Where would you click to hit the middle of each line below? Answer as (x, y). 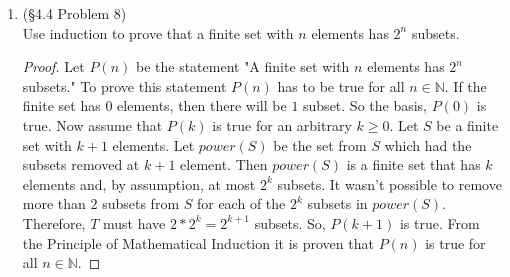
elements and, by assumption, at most (139, 183)
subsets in (337, 203)
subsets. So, (290, 222)
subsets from (141, 203)
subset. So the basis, (365, 105)
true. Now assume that (92, 124)
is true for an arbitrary (282, 124)
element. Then (224, 164)
